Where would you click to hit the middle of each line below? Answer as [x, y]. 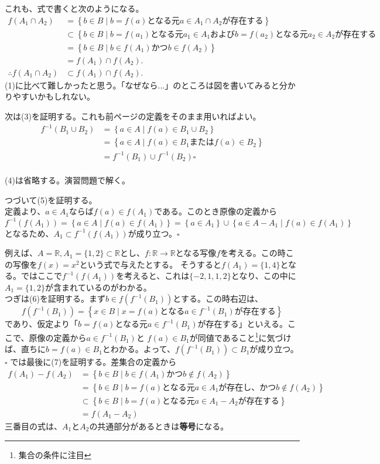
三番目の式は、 [33, 426]
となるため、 [29, 233]
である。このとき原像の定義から [216, 211]
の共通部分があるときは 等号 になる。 [159, 426]
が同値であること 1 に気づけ [240, 337]
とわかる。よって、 [139, 349]
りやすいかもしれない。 [50, 96]
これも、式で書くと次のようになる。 [74, 8]
